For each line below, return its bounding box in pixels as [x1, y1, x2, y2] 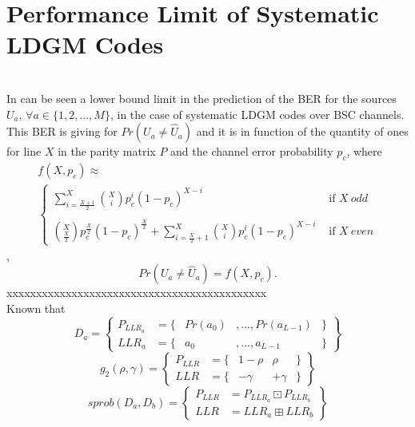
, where [346, 143, 382, 160]
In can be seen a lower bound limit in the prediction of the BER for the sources [6, 89, 397, 106]
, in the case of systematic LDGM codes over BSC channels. [110, 105, 405, 122]
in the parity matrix [58, 143, 156, 160]
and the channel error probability [170, 143, 333, 160]
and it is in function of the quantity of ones [196, 123, 409, 140]
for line [6, 143, 42, 160]
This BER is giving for [6, 123, 118, 140]
